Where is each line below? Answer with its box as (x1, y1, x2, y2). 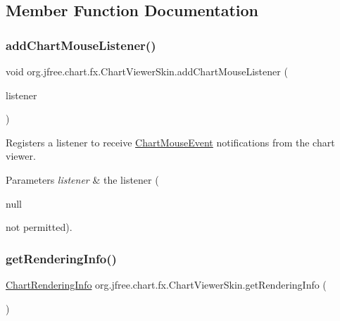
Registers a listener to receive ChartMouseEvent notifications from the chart (6, 134, 335, 149)
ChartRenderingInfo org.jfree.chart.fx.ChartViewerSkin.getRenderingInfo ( (6, 277, 327, 291)
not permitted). (6, 220, 73, 234)
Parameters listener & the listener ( (6, 172, 159, 187)
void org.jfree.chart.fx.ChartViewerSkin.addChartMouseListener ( (6, 64, 288, 78)
